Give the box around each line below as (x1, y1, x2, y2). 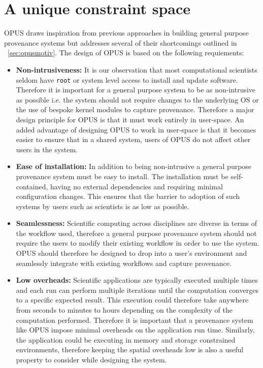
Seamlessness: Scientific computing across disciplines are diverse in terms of (16, 218, 257, 228)
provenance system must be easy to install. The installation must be (16, 171, 228, 181)
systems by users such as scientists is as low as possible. (16, 200, 189, 211)
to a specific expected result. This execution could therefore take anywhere (16, 294, 249, 305)
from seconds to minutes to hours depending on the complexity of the (16, 305, 233, 315)
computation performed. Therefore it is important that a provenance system (16, 314, 253, 325)
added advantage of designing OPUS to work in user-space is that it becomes (16, 124, 256, 135)
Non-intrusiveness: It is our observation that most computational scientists (16, 64, 257, 75)
